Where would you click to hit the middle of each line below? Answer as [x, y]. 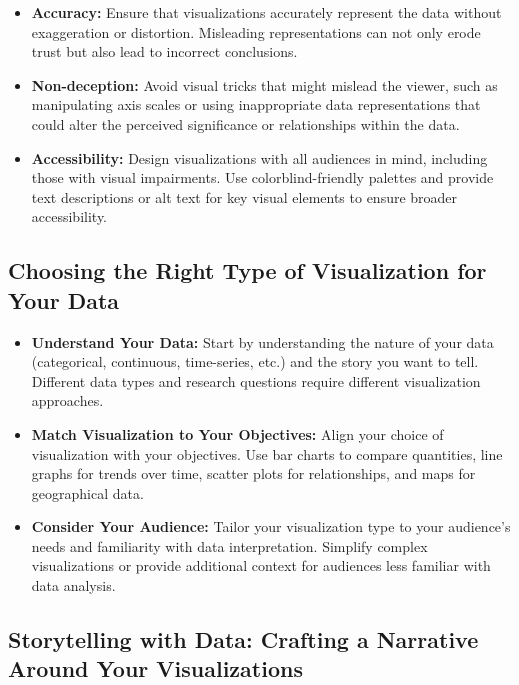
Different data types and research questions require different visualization [256, 380]
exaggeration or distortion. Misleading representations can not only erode [256, 31]
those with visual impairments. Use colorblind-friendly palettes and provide [262, 177]
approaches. [67, 400]
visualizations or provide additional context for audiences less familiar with [261, 565]
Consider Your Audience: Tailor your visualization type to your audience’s [271, 526]
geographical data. [87, 492]
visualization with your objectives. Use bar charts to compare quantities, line [267, 453]
